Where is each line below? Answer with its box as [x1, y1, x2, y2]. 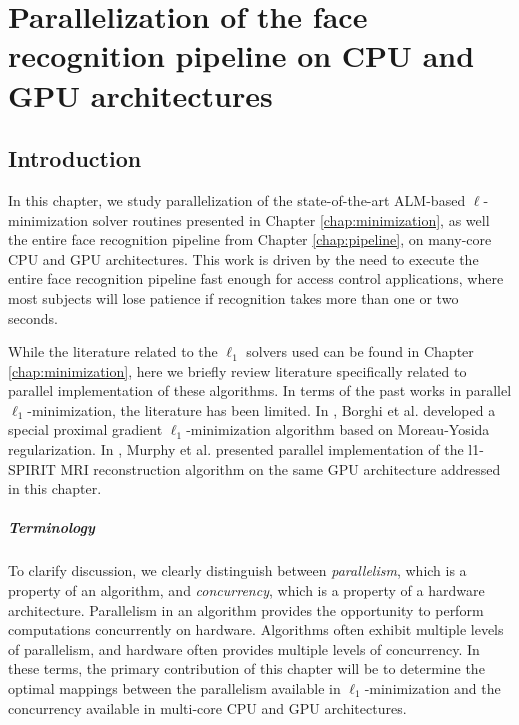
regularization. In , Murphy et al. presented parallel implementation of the [8, 439, 464, 460]
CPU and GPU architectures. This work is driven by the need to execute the [8, 248, 479, 269]
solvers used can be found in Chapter [246, 341, 474, 362]
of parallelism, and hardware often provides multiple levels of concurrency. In [8, 638, 480, 659]
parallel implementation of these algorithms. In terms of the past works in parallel [8, 380, 512, 401]
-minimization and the [364, 677, 501, 698]
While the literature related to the [8, 341, 218, 362]
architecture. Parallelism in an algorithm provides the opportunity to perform [8, 599, 484, 620]
